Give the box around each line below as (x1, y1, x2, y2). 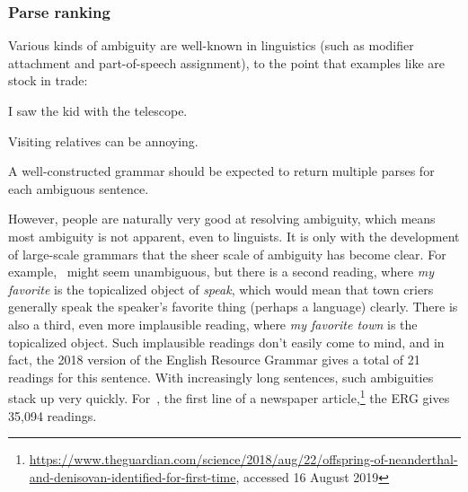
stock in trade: (8, 71, 88, 90)
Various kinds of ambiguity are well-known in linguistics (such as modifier (8, 36, 414, 55)
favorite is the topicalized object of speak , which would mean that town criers (8, 279, 434, 298)
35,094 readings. (8, 406, 97, 425)
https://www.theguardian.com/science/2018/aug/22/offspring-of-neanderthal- (29, 450, 458, 469)
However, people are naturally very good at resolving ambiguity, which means (8, 209, 436, 228)
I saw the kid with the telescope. (8, 101, 188, 119)
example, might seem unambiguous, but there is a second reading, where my (8, 262, 435, 281)
